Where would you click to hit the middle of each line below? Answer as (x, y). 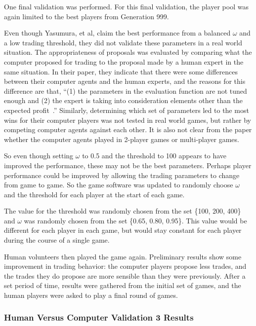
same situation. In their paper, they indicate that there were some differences (121, 71)
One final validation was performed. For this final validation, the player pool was (126, 6)
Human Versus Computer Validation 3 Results (99, 317)
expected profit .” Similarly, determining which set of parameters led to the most (127, 110)
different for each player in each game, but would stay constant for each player (123, 230)
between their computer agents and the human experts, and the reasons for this (125, 81)
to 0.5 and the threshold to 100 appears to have (154, 156)
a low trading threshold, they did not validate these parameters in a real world (123, 42)
